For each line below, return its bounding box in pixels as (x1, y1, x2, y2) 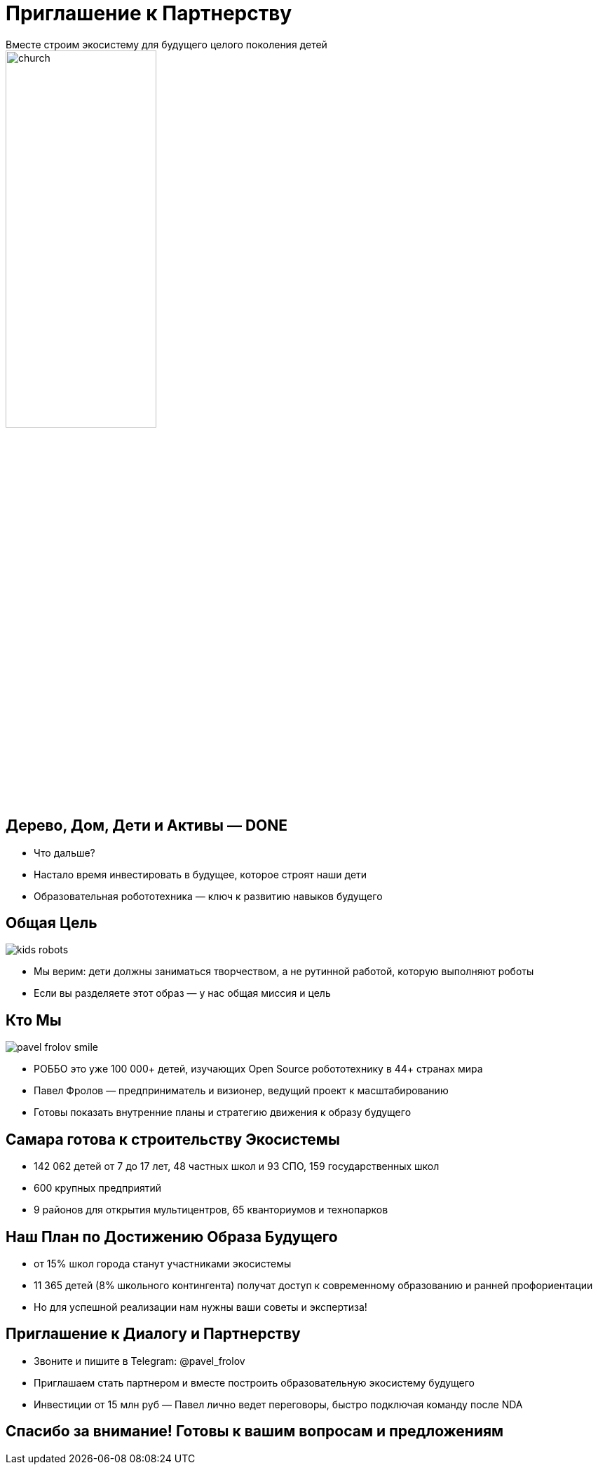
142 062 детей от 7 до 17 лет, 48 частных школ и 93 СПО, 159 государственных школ (34, 1160, 440, 1173)
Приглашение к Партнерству (6, 1, 292, 25)
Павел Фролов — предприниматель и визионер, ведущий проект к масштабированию (34, 1084, 449, 1097)
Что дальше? (34, 846, 95, 859)
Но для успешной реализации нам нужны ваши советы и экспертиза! (34, 1300, 367, 1313)
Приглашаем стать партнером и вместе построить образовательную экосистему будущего (34, 1376, 475, 1389)
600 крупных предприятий (34, 1182, 162, 1195)
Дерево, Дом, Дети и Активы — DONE (6, 817, 287, 835)
